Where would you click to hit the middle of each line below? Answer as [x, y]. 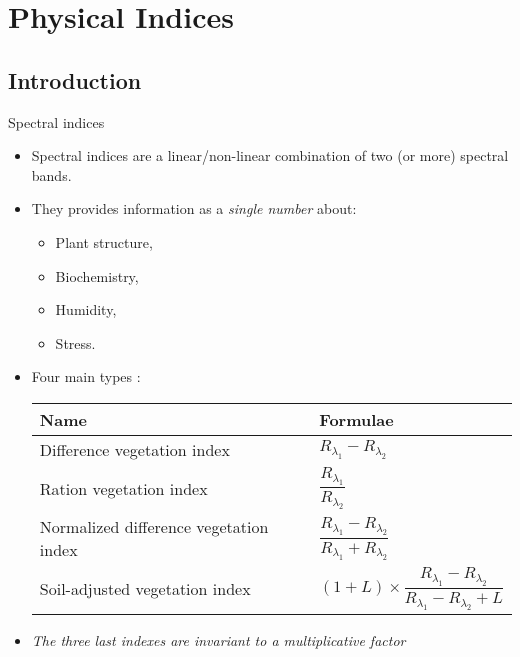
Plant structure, [104, 241]
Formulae [356, 419]
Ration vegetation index [123, 488]
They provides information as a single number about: [194, 208]
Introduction [75, 79]
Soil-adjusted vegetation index [145, 589]
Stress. [75, 342]
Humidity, [86, 309]
